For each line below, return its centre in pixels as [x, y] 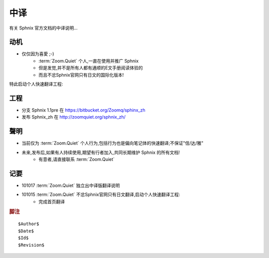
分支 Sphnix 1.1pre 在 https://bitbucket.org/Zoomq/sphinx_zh [83, 110]
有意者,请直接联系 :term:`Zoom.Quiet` [76, 159]
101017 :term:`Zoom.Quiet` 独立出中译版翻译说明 [71, 185]
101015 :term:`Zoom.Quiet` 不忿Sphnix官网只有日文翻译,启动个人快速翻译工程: [101, 195]
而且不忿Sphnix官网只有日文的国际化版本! [81, 75]
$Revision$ [31, 245]
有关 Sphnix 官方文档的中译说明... [44, 28]
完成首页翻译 [52, 201]
